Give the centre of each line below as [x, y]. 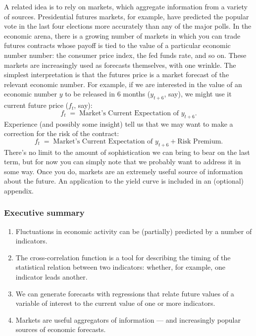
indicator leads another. [51, 277]
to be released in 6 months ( [108, 94]
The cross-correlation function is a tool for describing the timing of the [123, 257]
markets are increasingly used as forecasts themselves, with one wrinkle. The [120, 65]
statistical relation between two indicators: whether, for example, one [120, 267]
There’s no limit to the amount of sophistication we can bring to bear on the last [127, 152]
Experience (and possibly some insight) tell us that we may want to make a [119, 123]
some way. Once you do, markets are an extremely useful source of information [124, 171]
